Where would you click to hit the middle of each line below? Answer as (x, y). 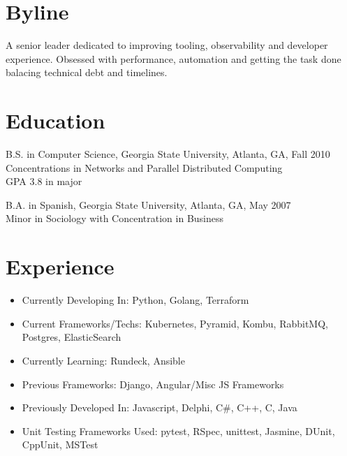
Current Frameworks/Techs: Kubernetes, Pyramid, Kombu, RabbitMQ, (175, 323)
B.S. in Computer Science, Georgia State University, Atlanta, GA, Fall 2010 (168, 154)
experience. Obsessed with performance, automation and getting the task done (173, 58)
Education (56, 120)
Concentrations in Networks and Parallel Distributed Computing (144, 167)
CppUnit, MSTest (60, 444)
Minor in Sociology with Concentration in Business (115, 218)
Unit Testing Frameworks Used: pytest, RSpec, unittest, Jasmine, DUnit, (178, 431)
